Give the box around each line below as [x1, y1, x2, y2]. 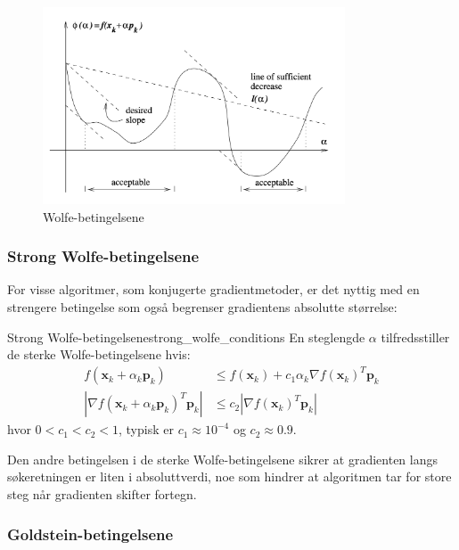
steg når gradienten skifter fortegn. [7, 485, 197, 504]
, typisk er [119, 420, 174, 439]
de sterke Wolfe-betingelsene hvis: [7, 345, 191, 364]
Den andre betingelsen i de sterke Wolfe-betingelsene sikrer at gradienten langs [7, 449, 438, 468]
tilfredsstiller [381, 327, 450, 346]
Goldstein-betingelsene [7, 522, 174, 545]
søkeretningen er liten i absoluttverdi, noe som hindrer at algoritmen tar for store [7, 467, 452, 486]
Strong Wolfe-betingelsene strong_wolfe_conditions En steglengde [7, 327, 365, 346]
